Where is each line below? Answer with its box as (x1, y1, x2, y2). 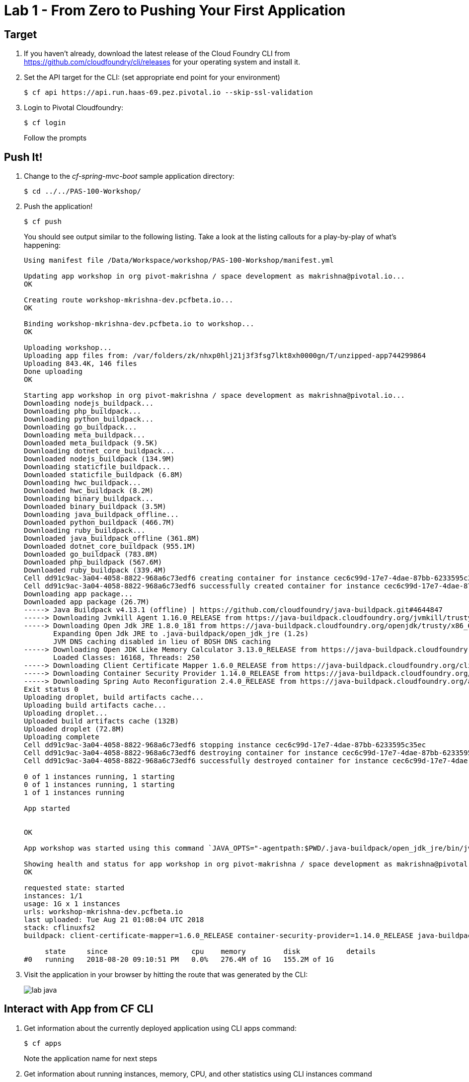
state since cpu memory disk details (45, 947, 376, 956)
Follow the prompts (24, 134, 87, 143)
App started (24, 804, 70, 813)
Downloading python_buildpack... (24, 415, 154, 424)
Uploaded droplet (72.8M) (24, 725, 125, 733)
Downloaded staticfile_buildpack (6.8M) (24, 471, 183, 479)
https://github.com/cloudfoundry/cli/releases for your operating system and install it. (24, 58, 301, 67)
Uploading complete (24, 733, 99, 741)
